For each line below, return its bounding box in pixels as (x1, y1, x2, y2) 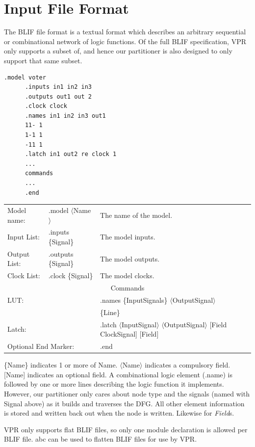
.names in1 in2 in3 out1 (25, 112, 106, 119)
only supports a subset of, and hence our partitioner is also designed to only (4, 46, 232, 56)
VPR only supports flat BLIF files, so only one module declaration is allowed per (4, 424, 248, 434)
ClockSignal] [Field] (100, 329, 159, 339)
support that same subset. (4, 55, 82, 65)
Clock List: (7, 270, 40, 281)
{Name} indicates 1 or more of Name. (4, 360, 118, 370)
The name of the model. (100, 210, 173, 220)
